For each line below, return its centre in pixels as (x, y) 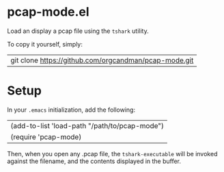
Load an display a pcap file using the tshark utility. (78, 31)
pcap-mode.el (48, 12)
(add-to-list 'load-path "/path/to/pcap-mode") (87, 125)
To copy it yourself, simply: (45, 44)
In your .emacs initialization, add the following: (71, 110)
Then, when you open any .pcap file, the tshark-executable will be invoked (112, 153)
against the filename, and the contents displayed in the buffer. (94, 161)
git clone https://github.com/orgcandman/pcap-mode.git (102, 60)
